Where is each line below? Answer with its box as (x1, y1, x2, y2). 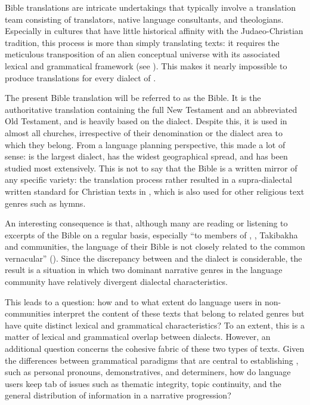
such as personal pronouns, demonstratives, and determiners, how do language (5, 366, 291, 378)
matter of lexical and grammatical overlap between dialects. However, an (5, 330, 271, 343)
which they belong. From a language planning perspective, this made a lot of (5, 138, 286, 151)
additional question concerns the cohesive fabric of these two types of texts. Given (5, 342, 305, 355)
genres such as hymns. (5, 197, 86, 209)
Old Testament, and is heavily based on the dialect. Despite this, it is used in (5, 115, 287, 127)
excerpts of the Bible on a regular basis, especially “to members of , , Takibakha (5, 228, 298, 241)
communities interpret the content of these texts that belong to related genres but (5, 307, 305, 320)
